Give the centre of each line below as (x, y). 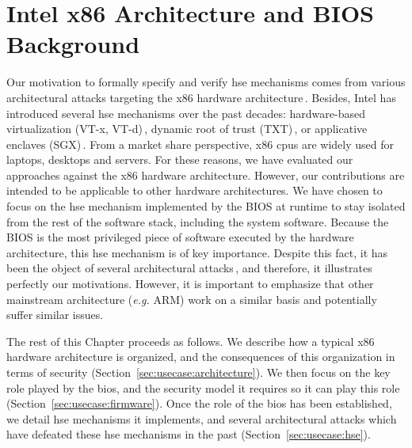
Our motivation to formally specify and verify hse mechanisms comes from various (206, 82)
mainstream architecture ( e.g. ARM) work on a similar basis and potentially (192, 299)
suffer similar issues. (55, 315)
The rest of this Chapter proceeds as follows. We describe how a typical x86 (191, 341)
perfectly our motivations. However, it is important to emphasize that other (190, 284)
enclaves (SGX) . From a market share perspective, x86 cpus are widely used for (200, 144)
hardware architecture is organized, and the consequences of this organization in (201, 357)
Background (73, 44)
